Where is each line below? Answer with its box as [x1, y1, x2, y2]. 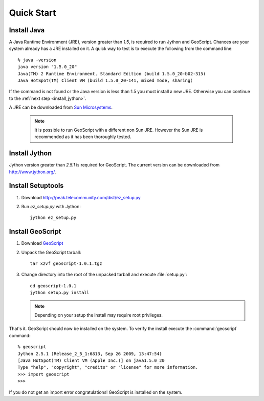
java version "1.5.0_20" [18, 64, 77, 70]
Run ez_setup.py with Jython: [21, 203, 81, 209]
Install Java [9, 26, 45, 34]
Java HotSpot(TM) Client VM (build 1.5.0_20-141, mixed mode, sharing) [18, 78, 193, 83]
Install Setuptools [9, 182, 64, 190]
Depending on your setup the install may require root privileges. [34, 312, 163, 318]
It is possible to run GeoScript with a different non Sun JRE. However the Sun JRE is [34, 127, 203, 133]
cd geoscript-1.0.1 [30, 283, 77, 288]
